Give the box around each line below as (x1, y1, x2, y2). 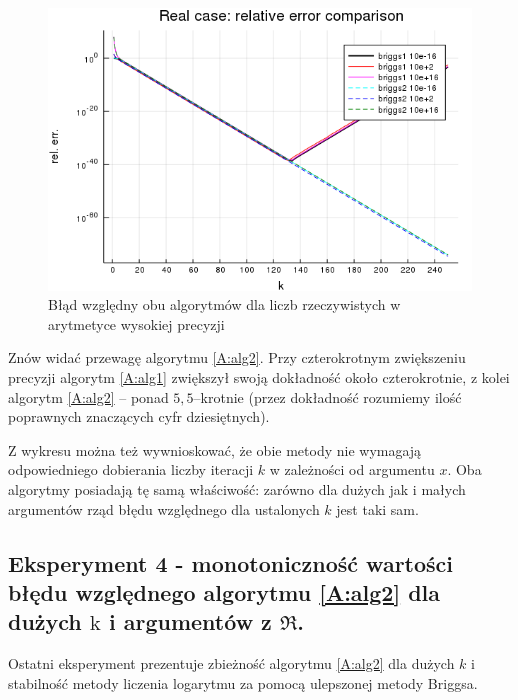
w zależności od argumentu (269, 459, 435, 480)
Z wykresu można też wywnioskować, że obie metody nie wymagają (8, 439, 422, 460)
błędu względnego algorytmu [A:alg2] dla (8, 576, 441, 607)
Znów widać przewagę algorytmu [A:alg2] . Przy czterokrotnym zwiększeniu (8, 347, 466, 368)
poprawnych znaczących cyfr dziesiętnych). (8, 406, 270, 427)
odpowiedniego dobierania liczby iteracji (8, 459, 254, 480)
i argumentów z (108, 606, 272, 637)
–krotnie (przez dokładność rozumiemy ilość (193, 386, 462, 407)
